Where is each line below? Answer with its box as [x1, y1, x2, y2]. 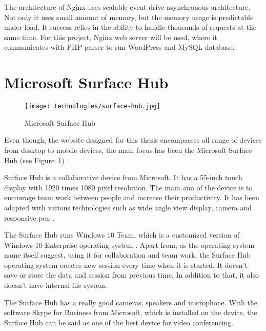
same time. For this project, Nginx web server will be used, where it [4, 31, 217, 42]
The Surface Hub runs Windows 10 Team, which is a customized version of [4, 229, 239, 240]
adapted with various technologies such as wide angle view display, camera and [4, 202, 252, 212]
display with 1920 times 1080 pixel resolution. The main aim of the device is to [4, 182, 253, 192]
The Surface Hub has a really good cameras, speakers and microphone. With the [4, 297, 258, 307]
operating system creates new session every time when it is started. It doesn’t [4, 259, 248, 270]
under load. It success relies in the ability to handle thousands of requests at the [4, 22, 256, 32]
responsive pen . [4, 212, 55, 223]
